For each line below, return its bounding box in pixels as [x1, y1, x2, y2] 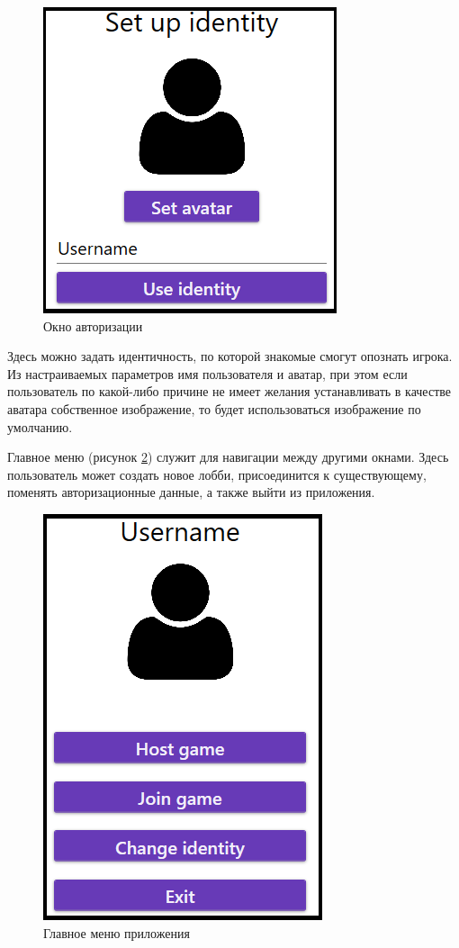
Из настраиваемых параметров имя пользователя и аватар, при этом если [7, 364, 408, 383]
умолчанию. [7, 417, 73, 436]
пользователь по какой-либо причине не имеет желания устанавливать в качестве [7, 382, 451, 401]
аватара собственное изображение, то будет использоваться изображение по [7, 399, 421, 418]
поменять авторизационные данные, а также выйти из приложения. [7, 483, 375, 501]
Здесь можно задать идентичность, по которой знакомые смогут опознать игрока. [7, 347, 453, 366]
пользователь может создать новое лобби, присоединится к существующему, [7, 465, 427, 483]
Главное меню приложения [43, 923, 190, 942]
